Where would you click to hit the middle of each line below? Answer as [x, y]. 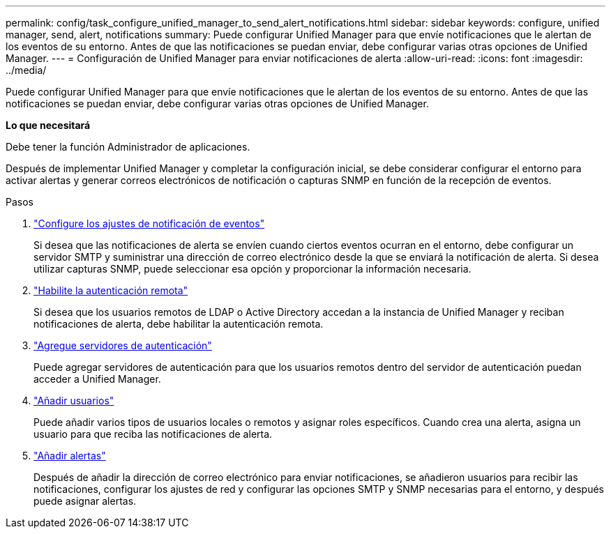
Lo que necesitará [48, 125]
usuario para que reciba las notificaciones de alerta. [153, 434]
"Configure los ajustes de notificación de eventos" [149, 223]
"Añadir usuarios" [74, 400]
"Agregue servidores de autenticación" [123, 345]
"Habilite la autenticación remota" [111, 290]
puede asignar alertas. [85, 501]
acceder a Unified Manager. [97, 379]
